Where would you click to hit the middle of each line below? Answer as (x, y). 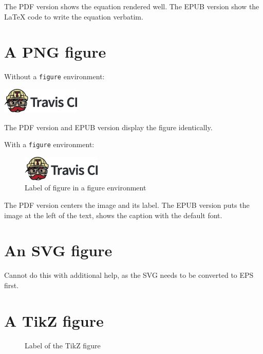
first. (12, 285)
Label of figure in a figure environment (86, 188)
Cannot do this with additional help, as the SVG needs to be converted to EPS (129, 275)
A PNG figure (55, 52)
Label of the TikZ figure (63, 345)
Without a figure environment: (54, 76)
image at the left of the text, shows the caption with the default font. (113, 215)
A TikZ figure (54, 320)
